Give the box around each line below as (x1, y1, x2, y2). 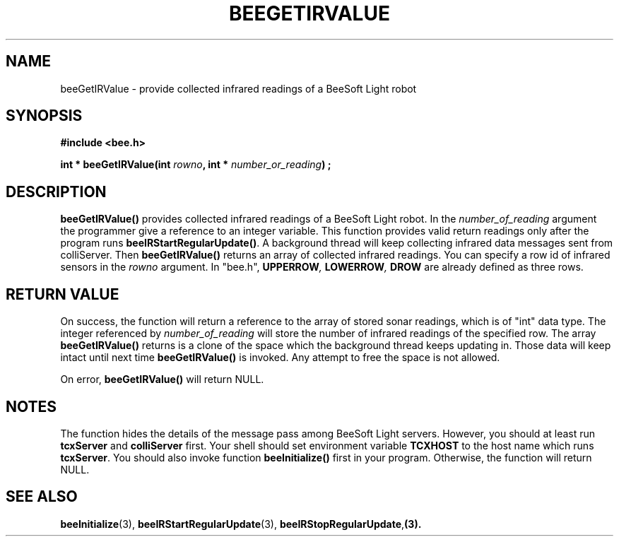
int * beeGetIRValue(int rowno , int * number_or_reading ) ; (60, 158, 331, 171)
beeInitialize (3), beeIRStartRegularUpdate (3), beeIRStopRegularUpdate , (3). (60, 517, 422, 530)
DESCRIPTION (6, 182, 107, 201)
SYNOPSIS (6, 107, 83, 125)
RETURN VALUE (6, 285, 119, 303)
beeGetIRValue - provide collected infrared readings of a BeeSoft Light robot (60, 82, 417, 95)
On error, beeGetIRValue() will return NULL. (60, 373, 264, 386)
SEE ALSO (6, 488, 78, 506)
